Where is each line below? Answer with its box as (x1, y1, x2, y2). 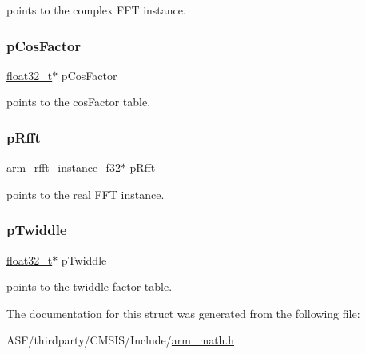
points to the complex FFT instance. (6, 2, 186, 18)
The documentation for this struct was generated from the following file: (6, 304, 360, 321)
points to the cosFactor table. (6, 93, 151, 110)
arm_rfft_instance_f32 (6, 159, 121, 176)
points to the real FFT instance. (6, 185, 165, 202)
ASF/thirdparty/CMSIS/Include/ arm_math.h (6, 332, 235, 348)
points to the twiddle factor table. (6, 278, 173, 295)
